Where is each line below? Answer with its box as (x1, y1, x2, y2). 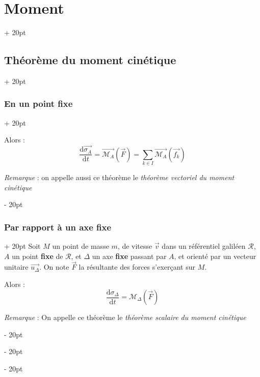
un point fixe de (12, 250, 63, 261)
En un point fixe (4, 97, 73, 110)
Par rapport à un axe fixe (4, 220, 112, 233)
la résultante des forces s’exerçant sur (79, 262, 195, 272)
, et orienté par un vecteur (174, 250, 256, 261)
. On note (39, 262, 69, 272)
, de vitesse (117, 240, 152, 251)
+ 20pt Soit (4, 240, 41, 251)
